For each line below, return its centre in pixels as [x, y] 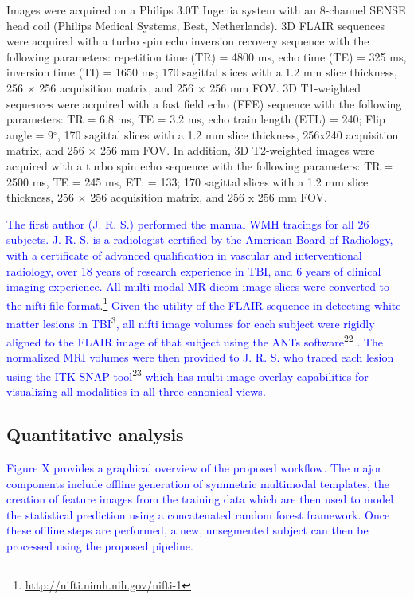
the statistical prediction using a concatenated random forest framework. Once [198, 514]
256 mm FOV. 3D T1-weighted [285, 87]
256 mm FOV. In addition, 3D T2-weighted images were [237, 150]
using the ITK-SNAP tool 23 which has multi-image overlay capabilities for [187, 375]
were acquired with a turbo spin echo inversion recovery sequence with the [188, 41]
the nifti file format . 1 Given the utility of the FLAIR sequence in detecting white [204, 303]
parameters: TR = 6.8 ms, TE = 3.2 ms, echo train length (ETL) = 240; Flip [196, 119]
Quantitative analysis [95, 435]
